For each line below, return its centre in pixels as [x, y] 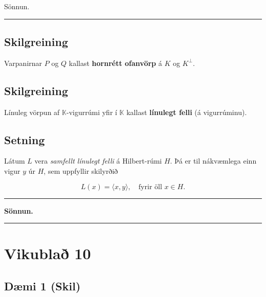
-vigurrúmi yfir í [92, 112]
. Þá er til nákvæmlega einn [213, 161]
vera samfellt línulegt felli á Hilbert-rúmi [98, 161]
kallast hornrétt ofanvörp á [115, 63]
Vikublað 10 [48, 253]
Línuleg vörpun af [32, 112]
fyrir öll [150, 187]
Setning [25, 139]
